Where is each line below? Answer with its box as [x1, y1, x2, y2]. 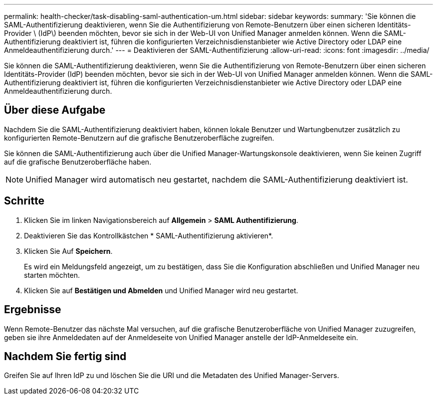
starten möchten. [24, 270, 80, 279]
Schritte [4, 195, 44, 207]
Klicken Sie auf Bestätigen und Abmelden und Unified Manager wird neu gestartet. [24, 286, 298, 295]
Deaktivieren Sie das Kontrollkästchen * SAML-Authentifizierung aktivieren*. [24, 231, 273, 240]
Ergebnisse [4, 303, 61, 316]
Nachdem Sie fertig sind [4, 350, 127, 363]
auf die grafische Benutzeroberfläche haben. [4, 157, 152, 166]
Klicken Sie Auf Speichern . [24, 246, 113, 255]
